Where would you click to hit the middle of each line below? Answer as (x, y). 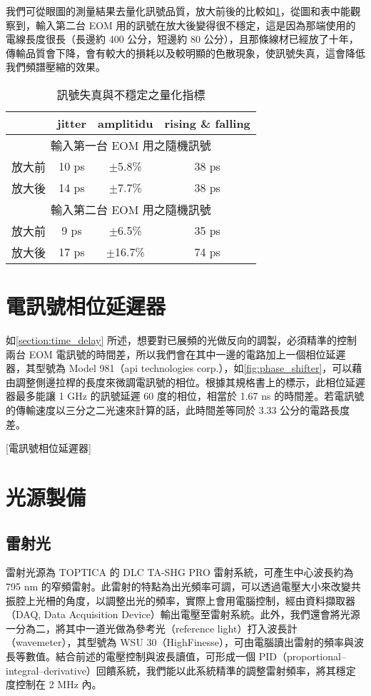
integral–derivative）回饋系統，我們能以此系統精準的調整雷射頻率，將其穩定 (181, 670)
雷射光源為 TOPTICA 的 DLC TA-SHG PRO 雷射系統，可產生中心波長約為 (180, 572)
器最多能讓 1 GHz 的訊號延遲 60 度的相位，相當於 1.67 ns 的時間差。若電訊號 (185, 396)
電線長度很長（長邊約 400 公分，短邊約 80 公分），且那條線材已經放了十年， (182, 39)
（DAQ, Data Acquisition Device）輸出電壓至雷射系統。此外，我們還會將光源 (183, 614)
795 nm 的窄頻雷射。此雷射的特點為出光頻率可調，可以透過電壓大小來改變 (178, 586)
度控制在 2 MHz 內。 (54, 684)
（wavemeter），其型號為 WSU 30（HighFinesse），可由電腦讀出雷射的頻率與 (180, 642)
